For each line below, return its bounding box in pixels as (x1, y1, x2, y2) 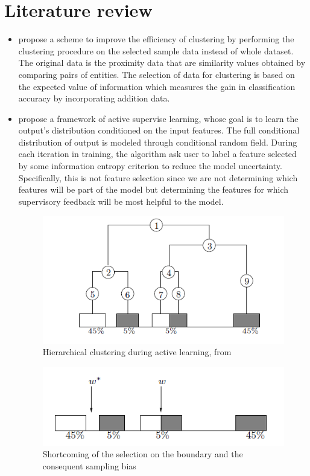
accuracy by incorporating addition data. (18, 92, 170, 105)
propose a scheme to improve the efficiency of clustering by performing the (18, 33, 294, 45)
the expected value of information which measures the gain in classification (18, 80, 296, 92)
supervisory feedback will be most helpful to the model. (18, 195, 224, 207)
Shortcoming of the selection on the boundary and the (42, 448, 243, 460)
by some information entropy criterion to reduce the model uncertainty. (18, 159, 282, 172)
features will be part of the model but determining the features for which (18, 183, 288, 196)
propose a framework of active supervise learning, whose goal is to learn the (18, 112, 299, 124)
